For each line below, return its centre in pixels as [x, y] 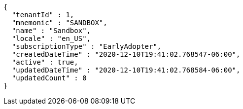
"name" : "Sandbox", [51, 31]
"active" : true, [45, 62]
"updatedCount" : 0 [49, 78]
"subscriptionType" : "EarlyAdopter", [87, 46]
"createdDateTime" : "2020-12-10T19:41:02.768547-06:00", [126, 54]
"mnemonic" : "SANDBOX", [59, 23]
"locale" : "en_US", [51, 38]
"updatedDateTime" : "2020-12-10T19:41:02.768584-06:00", [126, 70]
